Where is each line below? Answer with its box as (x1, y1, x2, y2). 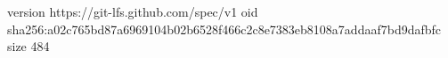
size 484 (7, 37, 50, 55)
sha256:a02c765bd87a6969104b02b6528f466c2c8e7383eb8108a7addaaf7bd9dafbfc (7, 19, 442, 38)
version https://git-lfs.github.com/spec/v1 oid (7, 3, 258, 20)
